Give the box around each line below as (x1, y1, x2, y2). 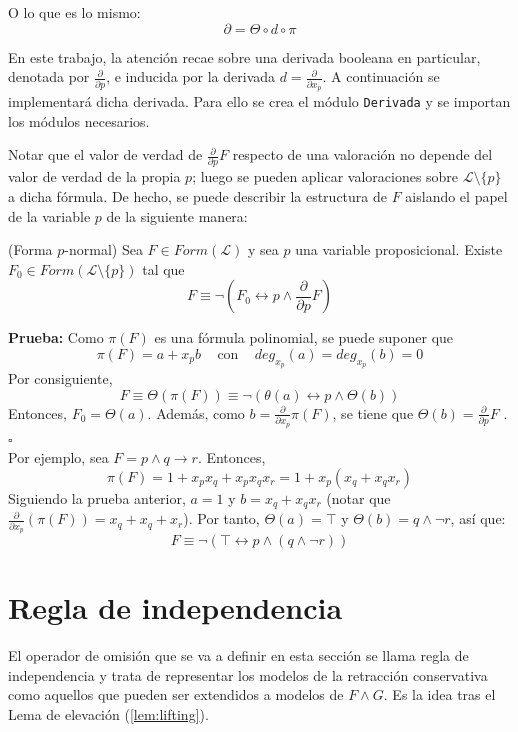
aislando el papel (405, 186, 508, 207)
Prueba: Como (8, 327, 104, 348)
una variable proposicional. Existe (295, 239, 503, 260)
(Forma (8, 239, 53, 260)
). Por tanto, (183, 508, 260, 529)
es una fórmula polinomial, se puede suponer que (154, 327, 454, 348)
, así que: (450, 508, 506, 529)
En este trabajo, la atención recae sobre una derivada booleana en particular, (8, 46, 481, 67)
